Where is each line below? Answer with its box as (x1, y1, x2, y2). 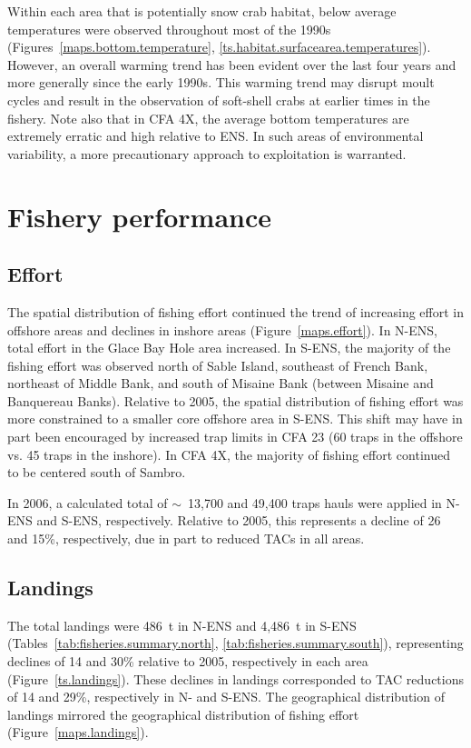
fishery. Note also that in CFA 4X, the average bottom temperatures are (7, 108, 409, 127)
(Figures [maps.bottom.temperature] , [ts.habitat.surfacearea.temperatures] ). (7, 37, 431, 56)
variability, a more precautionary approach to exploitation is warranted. (7, 144, 407, 163)
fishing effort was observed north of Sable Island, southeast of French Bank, (7, 355, 428, 374)
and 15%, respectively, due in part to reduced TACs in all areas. (7, 529, 365, 548)
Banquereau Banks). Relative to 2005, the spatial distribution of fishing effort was (7, 391, 464, 410)
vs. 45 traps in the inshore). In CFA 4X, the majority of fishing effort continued (7, 444, 450, 464)
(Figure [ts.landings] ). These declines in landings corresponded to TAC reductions (7, 669, 464, 688)
